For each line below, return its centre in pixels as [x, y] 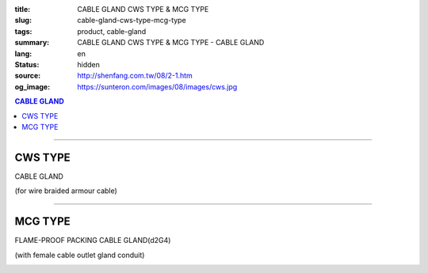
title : [23, 9]
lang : [23, 53]
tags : [23, 31]
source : [28, 76]
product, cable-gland [112, 31]
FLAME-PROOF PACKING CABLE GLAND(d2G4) [93, 241]
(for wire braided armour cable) [66, 191]
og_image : [32, 86]
